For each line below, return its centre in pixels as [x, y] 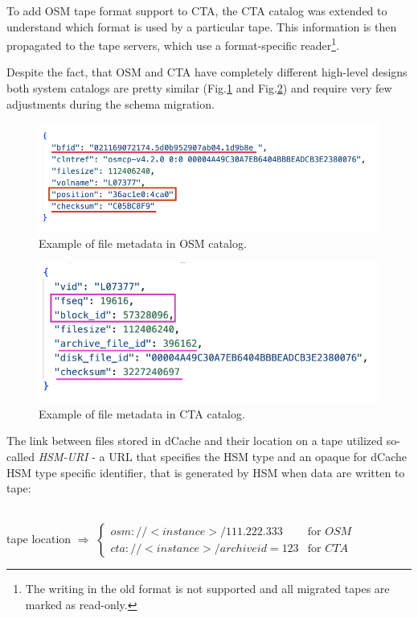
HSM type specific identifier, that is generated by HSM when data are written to [206, 472]
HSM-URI [63, 457]
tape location [39, 539]
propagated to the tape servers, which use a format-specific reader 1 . [173, 44]
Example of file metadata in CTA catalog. [142, 413]
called [20, 457]
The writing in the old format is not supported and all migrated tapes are [207, 589]
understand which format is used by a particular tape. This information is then [202, 26]
